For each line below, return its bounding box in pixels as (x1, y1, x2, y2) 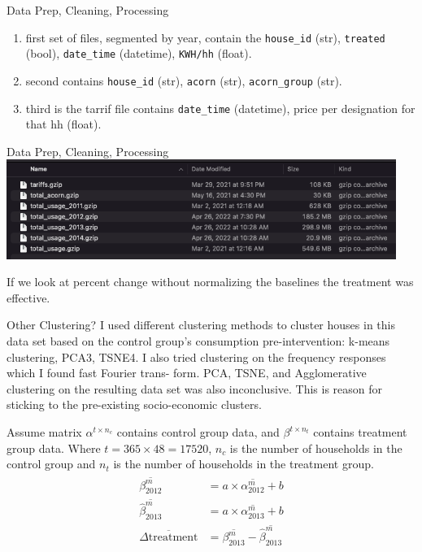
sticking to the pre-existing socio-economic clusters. (7, 396, 262, 413)
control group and (7, 455, 96, 472)
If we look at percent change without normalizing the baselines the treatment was (7, 273, 414, 290)
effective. (7, 289, 50, 306)
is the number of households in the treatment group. (113, 455, 374, 472)
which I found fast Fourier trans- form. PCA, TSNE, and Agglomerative (7, 364, 367, 381)
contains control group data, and (116, 424, 280, 441)
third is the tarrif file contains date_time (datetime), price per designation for (25, 99, 415, 116)
